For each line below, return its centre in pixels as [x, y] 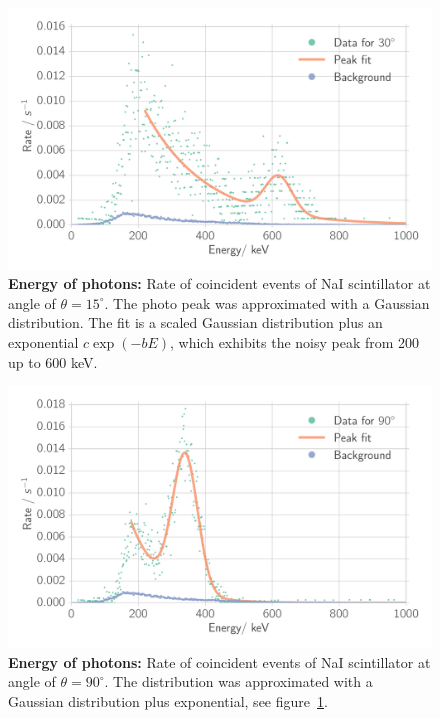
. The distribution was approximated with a [238, 681]
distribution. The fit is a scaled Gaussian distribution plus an [195, 322]
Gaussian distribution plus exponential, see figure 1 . [168, 700]
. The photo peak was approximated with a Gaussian [267, 302]
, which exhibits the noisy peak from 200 [295, 342]
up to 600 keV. [53, 361]
